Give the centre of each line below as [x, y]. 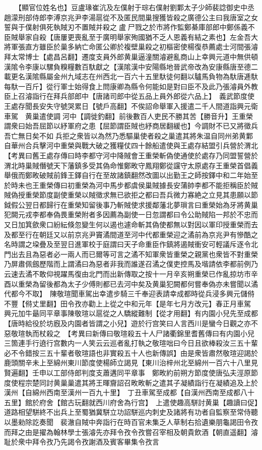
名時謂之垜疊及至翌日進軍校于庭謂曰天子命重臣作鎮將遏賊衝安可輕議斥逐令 [127, 244]
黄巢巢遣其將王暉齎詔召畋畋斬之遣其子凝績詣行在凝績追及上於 [155, 382]
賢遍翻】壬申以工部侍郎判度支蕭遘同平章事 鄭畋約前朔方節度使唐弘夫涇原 [127, 372]
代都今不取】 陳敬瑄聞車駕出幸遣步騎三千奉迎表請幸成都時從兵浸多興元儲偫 [129, 294]
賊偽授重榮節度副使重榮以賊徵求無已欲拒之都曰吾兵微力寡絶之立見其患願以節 [131, 195]
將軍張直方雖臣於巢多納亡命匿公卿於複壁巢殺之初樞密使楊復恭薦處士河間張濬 [131, 47]
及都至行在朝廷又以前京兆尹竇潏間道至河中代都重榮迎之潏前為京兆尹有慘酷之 [131, 234]
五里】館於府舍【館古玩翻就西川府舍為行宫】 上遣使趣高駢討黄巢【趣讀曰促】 [131, 402]
